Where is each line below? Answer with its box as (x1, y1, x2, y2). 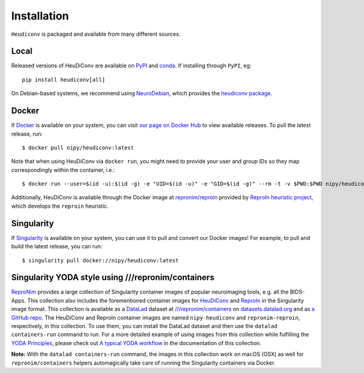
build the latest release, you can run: (11, 243, 103, 250)
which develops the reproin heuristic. (11, 202, 109, 210)
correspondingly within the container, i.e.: (11, 166, 115, 173)
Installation (11, 9, 69, 22)
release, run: (11, 130, 43, 137)
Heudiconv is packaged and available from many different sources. (11, 30, 181, 38)
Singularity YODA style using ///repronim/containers (11, 272, 215, 282)
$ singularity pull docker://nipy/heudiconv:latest (22, 257, 179, 264)
